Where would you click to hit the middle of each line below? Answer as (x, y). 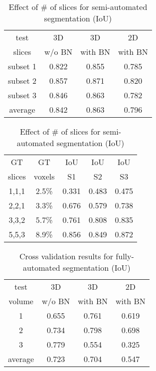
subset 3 (22, 95)
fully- (125, 256)
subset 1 (22, 66)
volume (21, 301)
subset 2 (22, 81)
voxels (44, 176)
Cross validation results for (66, 256)
